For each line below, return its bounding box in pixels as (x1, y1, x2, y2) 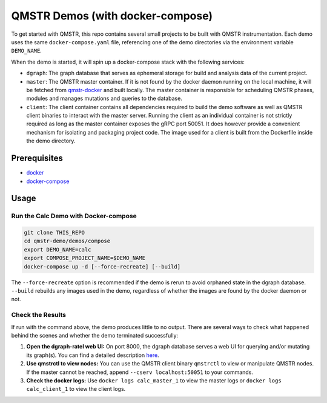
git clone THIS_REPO (24, 229, 85, 236)
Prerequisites (11, 153, 63, 164)
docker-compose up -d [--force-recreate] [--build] (24, 263, 181, 270)
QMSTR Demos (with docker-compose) (11, 9, 213, 22)
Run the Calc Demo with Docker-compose (11, 212, 137, 221)
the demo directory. (26, 137, 76, 145)
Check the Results (11, 311, 67, 319)
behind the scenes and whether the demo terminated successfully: (11, 331, 179, 339)
